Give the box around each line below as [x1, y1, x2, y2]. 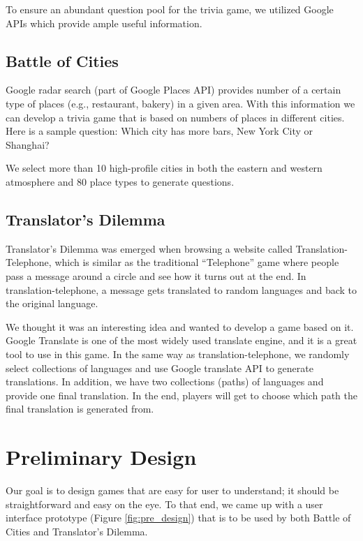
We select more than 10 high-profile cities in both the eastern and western [6, 161, 323, 175]
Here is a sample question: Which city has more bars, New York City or [6, 124, 313, 138]
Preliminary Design [6, 443, 197, 471]
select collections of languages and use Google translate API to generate [6, 360, 313, 375]
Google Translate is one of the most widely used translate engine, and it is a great [6, 333, 357, 348]
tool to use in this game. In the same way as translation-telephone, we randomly [6, 346, 350, 361]
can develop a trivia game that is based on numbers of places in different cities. [6, 110, 345, 124]
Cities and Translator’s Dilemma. [6, 524, 148, 538]
